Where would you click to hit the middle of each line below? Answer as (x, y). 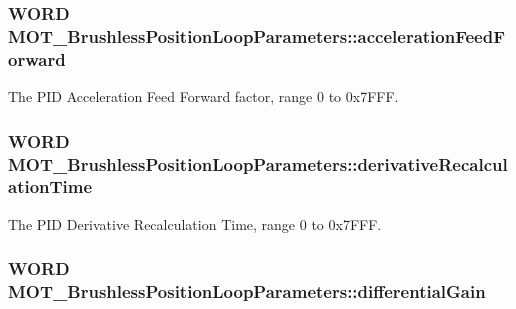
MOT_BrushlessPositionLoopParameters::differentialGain (247, 291)
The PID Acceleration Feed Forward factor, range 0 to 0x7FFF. (203, 96)
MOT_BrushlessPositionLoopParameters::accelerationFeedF (257, 35)
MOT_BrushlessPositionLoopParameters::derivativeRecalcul (258, 163)
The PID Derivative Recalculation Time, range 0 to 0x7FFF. (195, 223)
